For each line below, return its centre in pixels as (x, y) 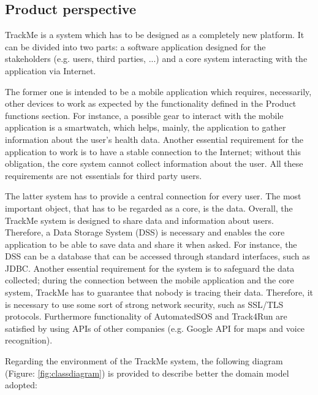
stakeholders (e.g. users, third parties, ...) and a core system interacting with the (156, 59)
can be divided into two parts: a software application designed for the (135, 46)
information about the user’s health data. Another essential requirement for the (154, 139)
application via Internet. (51, 70)
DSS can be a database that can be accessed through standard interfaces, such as (157, 256)
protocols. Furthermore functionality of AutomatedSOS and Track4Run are (146, 316)
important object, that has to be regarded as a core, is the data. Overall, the (149, 208)
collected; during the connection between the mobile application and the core (150, 280)
